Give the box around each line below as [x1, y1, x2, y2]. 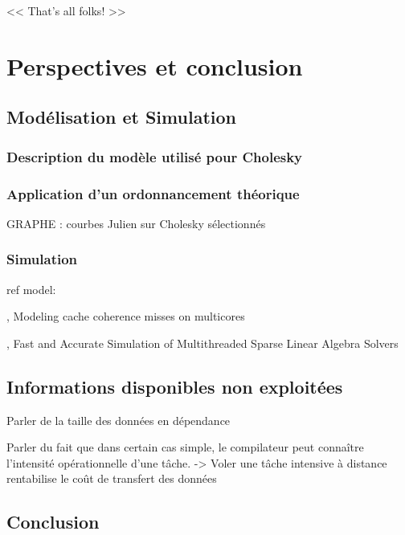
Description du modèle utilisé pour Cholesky [6, 146, 303, 166]
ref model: [6, 280, 56, 297]
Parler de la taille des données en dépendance [6, 411, 231, 428]
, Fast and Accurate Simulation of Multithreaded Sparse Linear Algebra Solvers [6, 334, 399, 351]
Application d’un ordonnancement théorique [6, 183, 300, 203]
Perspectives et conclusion [6, 49, 303, 82]
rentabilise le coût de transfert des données [6, 470, 217, 487]
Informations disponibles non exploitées [6, 374, 343, 398]
